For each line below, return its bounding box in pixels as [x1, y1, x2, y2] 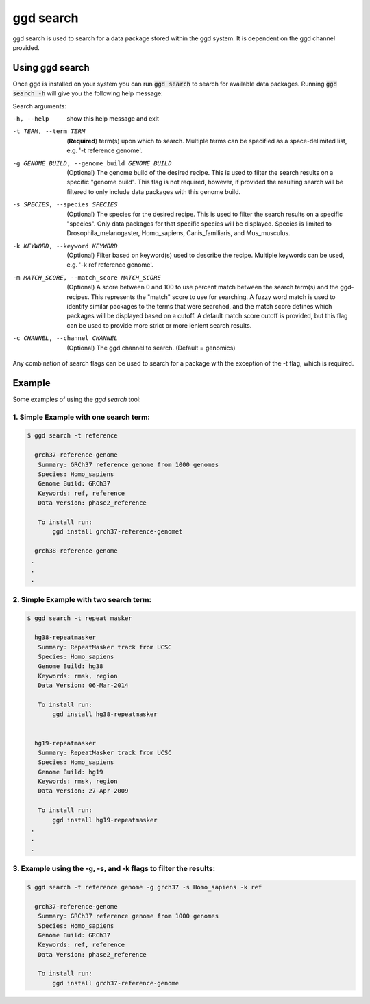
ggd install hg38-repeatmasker [52, 710, 158, 718]
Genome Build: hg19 [38, 768, 103, 776]
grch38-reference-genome [34, 547, 118, 555]
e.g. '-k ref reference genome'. [66, 261, 153, 269]
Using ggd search [12, 62, 90, 73]
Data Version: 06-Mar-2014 [38, 682, 129, 689]
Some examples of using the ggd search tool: [12, 395, 141, 403]
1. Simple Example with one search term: [12, 412, 151, 422]
